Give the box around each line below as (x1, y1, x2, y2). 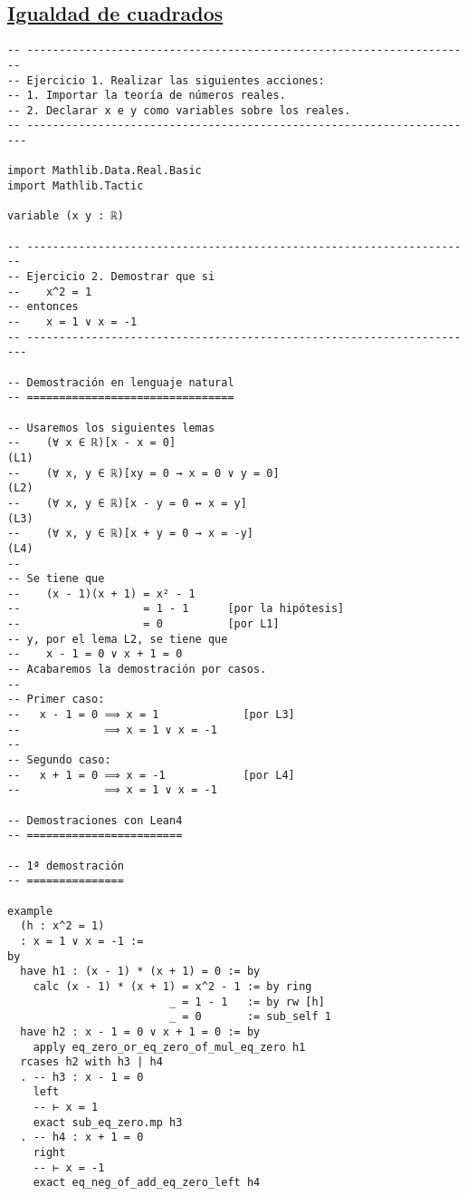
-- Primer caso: (7, 693, 105, 706)
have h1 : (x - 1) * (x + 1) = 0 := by (20, 965, 261, 978)
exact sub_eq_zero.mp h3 (33, 1115, 183, 1129)
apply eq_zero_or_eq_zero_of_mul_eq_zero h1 (33, 1040, 306, 1054)
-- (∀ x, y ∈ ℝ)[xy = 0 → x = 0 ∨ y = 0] (7, 466, 280, 480)
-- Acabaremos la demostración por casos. (7, 663, 267, 676)
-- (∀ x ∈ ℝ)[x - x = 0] (7, 436, 176, 450)
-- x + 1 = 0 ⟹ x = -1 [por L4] (7, 768, 295, 782)
